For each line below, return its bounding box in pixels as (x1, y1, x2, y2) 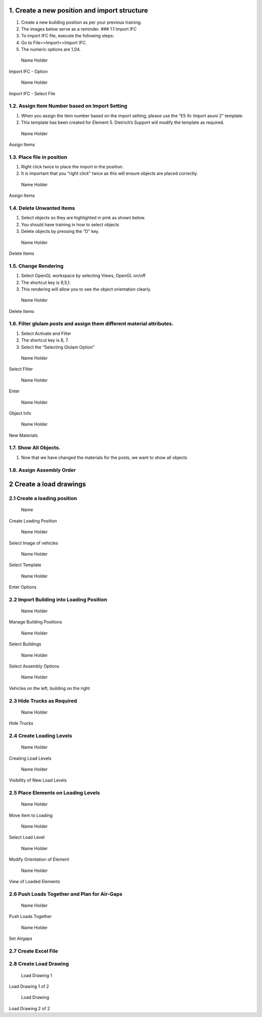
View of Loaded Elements (9, 878, 60, 884)
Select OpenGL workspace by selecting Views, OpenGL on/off (21, 273, 146, 279)
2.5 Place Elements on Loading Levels (9, 789, 100, 796)
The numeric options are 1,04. (21, 47, 81, 52)
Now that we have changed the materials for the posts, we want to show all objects (21, 454, 187, 460)
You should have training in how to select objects (21, 221, 119, 228)
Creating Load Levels (9, 755, 52, 761)
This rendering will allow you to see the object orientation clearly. (21, 286, 151, 292)
